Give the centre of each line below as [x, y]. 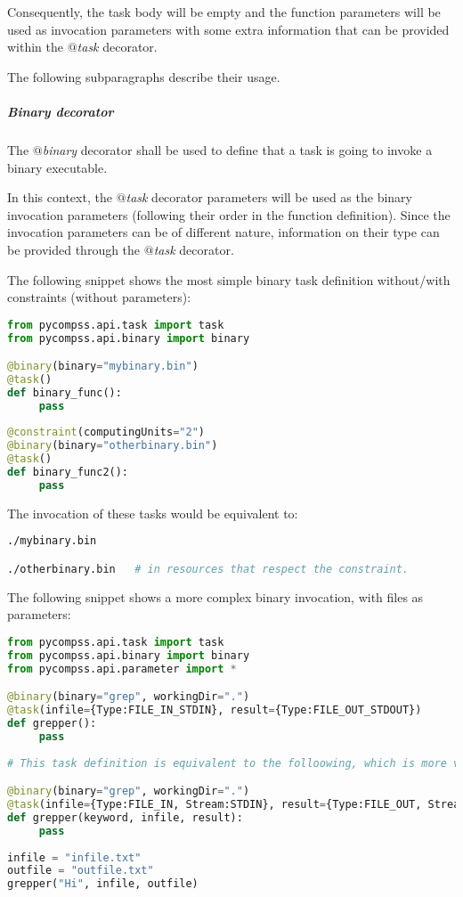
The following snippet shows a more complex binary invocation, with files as [215, 596]
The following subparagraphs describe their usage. [144, 76]
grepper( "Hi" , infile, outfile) [103, 884]
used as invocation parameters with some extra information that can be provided [228, 29]
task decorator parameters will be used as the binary [269, 197]
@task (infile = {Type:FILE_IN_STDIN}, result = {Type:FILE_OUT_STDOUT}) [215, 710]
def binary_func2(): [68, 473]
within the [36, 47]
